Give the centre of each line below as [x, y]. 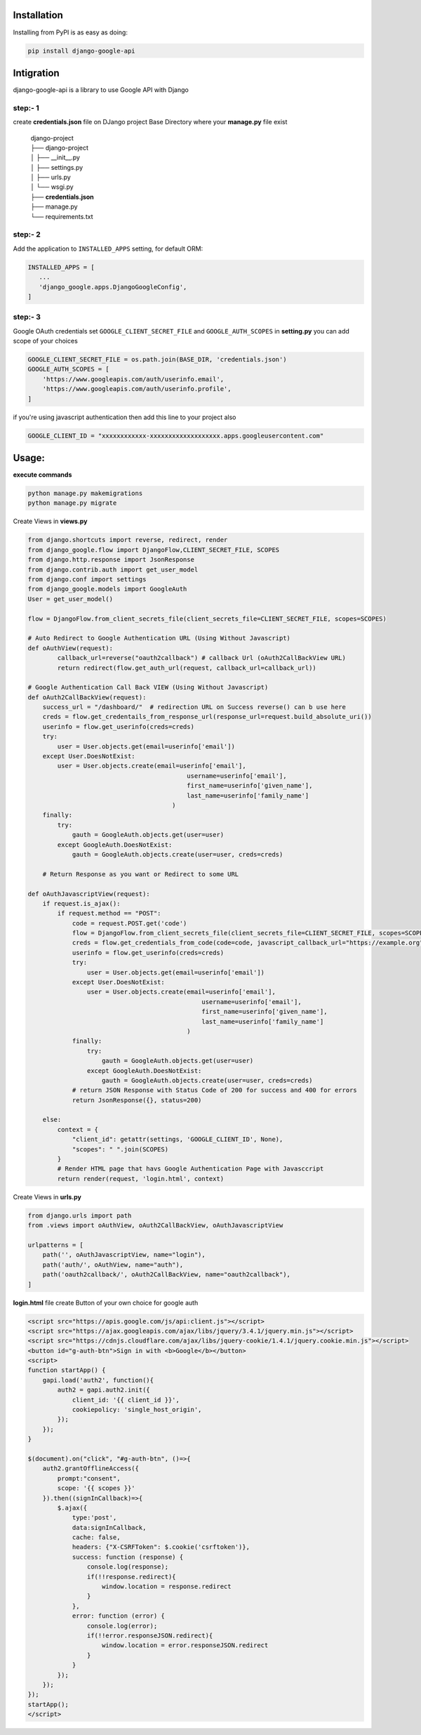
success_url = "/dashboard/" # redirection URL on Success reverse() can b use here [194, 707]
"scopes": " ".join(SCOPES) [120, 1149]
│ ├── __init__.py [55, 157]
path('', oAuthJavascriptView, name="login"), [124, 1255]
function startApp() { [67, 1370]
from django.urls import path [80, 1215]
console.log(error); [122, 1626]
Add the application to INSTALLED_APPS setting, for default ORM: [108, 249]
